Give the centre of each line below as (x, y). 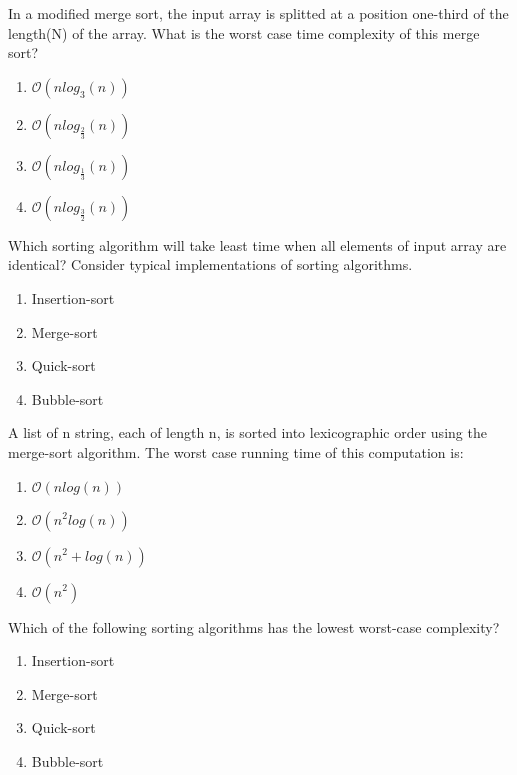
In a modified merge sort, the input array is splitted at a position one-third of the (258, 13)
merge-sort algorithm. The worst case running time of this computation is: (236, 451)
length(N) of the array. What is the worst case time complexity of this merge (244, 32)
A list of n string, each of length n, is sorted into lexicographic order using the (247, 432)
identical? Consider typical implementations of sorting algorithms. (210, 264)
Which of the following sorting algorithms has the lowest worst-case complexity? (254, 626)
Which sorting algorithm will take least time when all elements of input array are (257, 244)
